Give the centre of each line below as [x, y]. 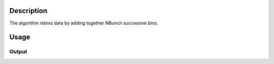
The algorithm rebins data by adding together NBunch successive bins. [84, 23]
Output [18, 51]
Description [28, 11]
